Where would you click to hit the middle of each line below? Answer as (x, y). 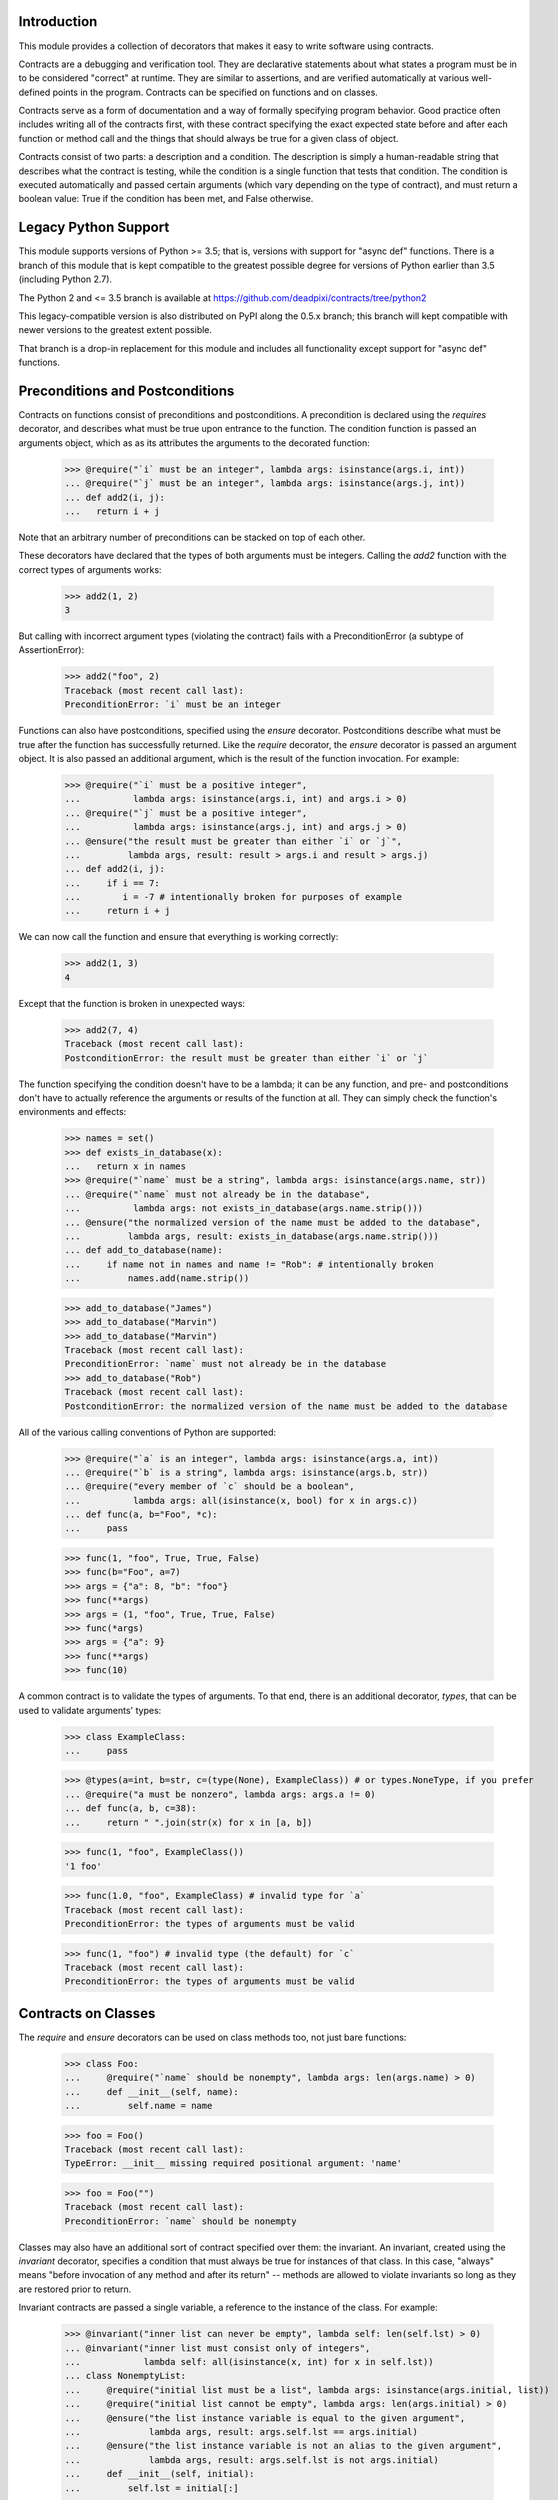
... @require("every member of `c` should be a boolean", (209, 1486)
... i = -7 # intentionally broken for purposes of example (233, 897)
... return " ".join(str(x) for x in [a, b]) (188, 1822)
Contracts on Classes (87, 2013)
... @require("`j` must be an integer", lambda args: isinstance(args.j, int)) (265, 483)
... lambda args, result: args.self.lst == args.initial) (241, 2431)
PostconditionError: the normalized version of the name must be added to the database (286, 1406)
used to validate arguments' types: (90, 1710)
